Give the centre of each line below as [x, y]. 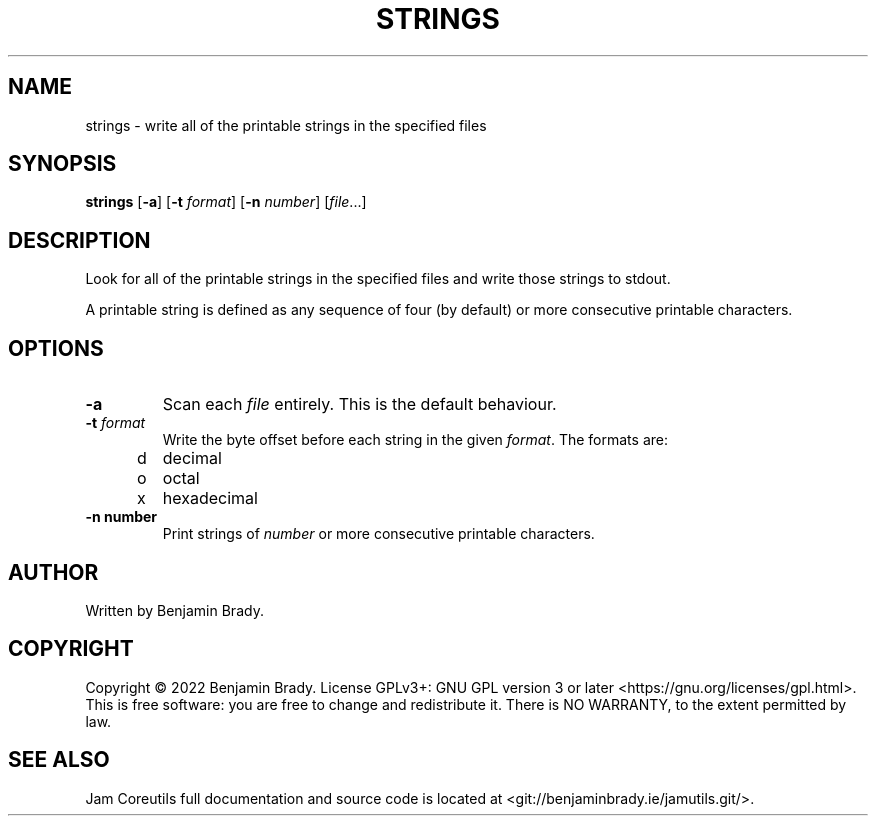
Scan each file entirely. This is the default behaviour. [359, 404]
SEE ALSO [59, 760]
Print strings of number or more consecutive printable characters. [378, 534]
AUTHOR [53, 572]
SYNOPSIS [62, 164]
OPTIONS [56, 348]
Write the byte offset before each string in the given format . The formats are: [415, 440]
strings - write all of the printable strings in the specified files [286, 125]
